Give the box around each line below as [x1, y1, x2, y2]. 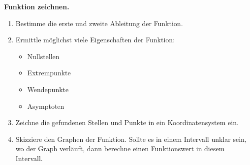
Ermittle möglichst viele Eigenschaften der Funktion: [15, 34, 175, 45]
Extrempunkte [27, 67, 71, 78]
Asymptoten [27, 100, 64, 111]
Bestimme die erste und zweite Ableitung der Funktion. [15, 18, 183, 28]
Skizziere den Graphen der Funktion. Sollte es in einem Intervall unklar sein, [15, 133, 247, 144]
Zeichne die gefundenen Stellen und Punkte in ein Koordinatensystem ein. [15, 117, 239, 128]
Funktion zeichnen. [4, 1, 69, 11]
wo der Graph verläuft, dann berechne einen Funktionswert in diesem [15, 143, 225, 154]
